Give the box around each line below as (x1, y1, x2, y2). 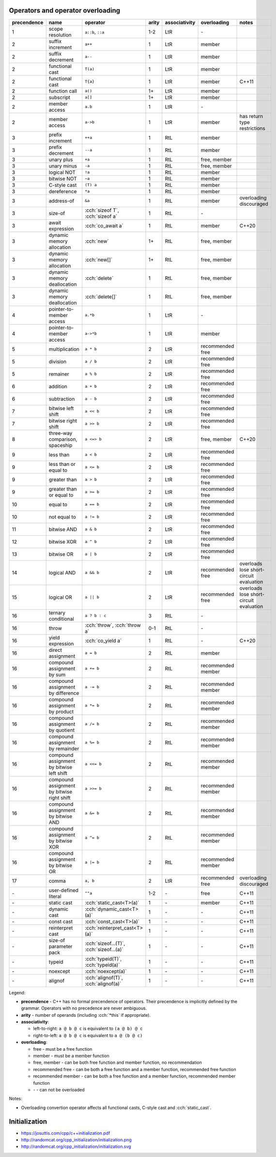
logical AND (48, 569, 76, 576)
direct (48, 646, 62, 653)
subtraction (48, 396, 75, 402)
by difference (48, 690, 79, 696)
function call (48, 87, 77, 94)
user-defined (48, 887, 78, 893)
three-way (48, 430, 73, 436)
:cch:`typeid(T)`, (85, 955, 122, 962)
